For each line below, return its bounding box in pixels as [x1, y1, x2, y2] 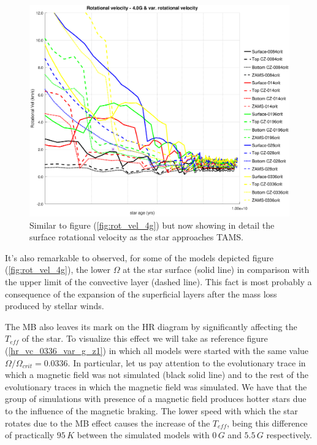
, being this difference [227, 416, 308, 429]
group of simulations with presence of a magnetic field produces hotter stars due [5, 392, 307, 405]
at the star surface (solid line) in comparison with [123, 263, 310, 276]
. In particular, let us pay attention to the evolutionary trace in [67, 356, 306, 369]
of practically [5, 428, 55, 441]
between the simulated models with [77, 428, 210, 441]
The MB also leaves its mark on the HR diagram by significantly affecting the [5, 320, 297, 333]
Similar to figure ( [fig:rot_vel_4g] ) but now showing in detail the [29, 218, 275, 231]
